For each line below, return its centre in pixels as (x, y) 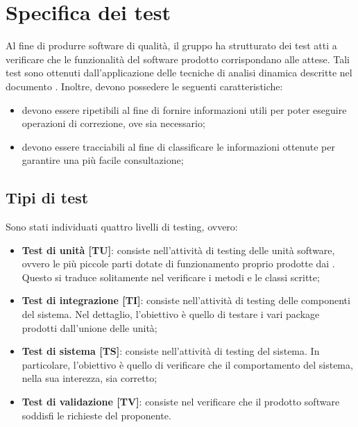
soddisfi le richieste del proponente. (96, 415)
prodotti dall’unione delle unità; (89, 327)
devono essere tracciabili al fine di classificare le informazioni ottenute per (179, 146)
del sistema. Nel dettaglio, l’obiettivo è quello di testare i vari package (171, 314)
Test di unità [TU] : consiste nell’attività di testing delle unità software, (178, 250)
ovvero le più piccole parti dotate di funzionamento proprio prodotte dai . (178, 263)
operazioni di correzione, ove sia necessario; (113, 123)
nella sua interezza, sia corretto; (89, 378)
